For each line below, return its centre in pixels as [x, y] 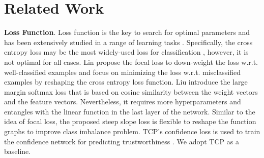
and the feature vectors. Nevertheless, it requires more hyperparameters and [123, 102]
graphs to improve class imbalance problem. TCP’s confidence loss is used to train [132, 131]
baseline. [18, 151]
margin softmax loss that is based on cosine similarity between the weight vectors [131, 91]
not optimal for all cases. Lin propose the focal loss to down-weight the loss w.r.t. [131, 62]
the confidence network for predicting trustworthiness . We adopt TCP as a [122, 141]
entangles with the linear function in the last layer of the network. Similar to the [130, 111]
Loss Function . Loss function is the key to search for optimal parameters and [127, 32]
